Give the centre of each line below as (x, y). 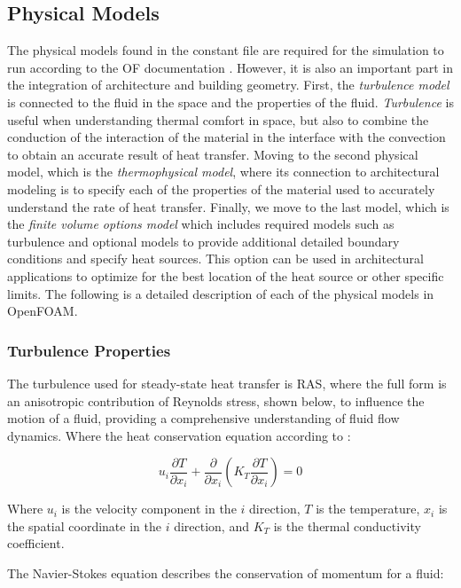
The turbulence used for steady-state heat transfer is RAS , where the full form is (227, 383)
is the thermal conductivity (347, 525)
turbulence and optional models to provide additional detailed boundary (203, 241)
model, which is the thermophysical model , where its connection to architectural (223, 172)
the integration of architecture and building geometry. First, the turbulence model (228, 85)
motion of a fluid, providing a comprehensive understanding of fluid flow (203, 418)
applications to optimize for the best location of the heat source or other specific (226, 275)
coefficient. (36, 543)
